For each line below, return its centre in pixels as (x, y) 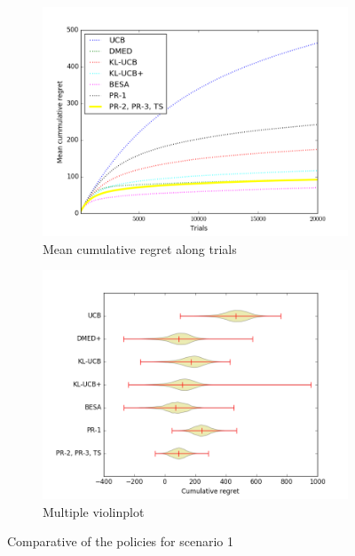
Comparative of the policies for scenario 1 (120, 541)
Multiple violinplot (94, 511)
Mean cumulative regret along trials (140, 248)
